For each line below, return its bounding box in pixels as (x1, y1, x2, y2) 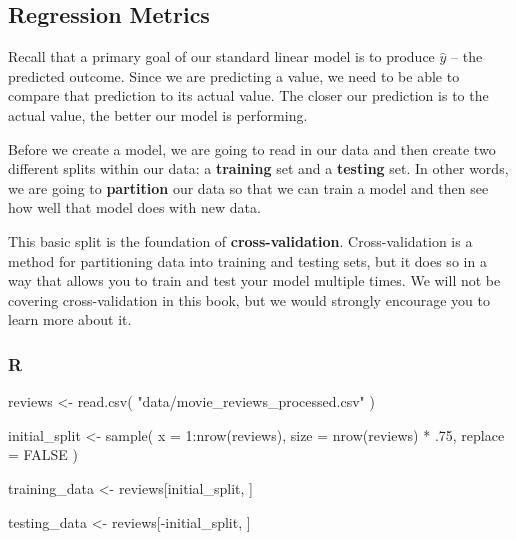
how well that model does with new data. (8, 197, 261, 218)
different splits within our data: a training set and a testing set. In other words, (8, 158, 509, 179)
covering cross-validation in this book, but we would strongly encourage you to (8, 289, 490, 310)
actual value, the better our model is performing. (8, 104, 308, 125)
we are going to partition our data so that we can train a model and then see (8, 177, 489, 198)
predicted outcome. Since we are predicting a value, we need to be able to (8, 65, 460, 86)
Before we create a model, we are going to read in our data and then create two (8, 138, 496, 159)
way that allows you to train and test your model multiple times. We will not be (8, 270, 501, 291)
